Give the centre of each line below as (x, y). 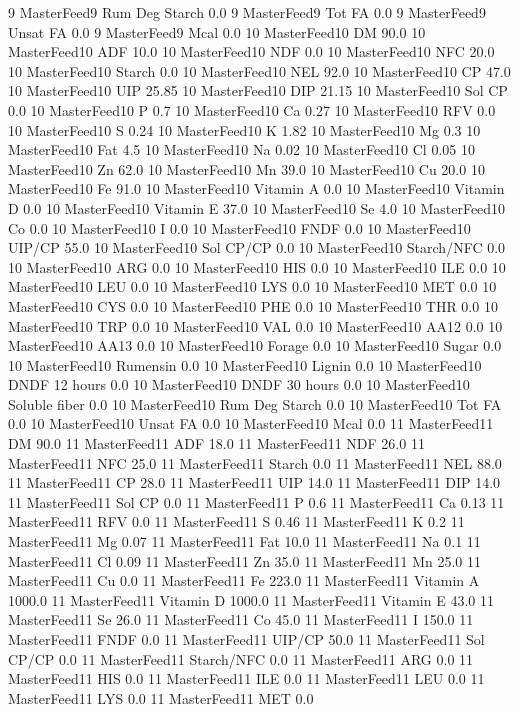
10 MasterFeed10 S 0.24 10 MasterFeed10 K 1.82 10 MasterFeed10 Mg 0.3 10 (244, 129)
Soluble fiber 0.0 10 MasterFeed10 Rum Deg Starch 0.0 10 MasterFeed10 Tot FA (255, 403)
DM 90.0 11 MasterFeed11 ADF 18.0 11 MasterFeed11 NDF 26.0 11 (216, 443)
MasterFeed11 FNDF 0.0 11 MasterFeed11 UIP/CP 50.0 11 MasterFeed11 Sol (246, 639)
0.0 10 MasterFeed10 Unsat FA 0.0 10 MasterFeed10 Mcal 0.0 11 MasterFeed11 (251, 423)
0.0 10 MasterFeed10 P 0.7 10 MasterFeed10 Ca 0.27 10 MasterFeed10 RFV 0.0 (252, 109)
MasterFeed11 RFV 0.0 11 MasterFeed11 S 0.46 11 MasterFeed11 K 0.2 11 (236, 521)
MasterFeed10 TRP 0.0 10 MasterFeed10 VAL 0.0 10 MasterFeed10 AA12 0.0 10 (255, 325)
